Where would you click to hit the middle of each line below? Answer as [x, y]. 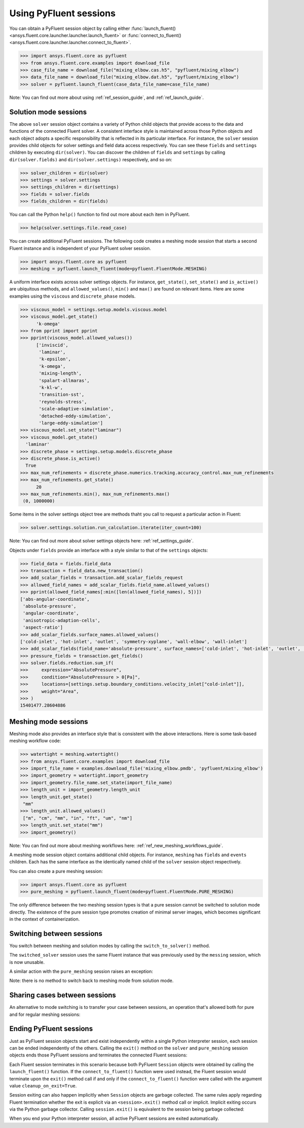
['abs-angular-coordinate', [55, 599]
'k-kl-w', [51, 388]
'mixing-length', [60, 373]
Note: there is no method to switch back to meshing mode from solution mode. [91, 980]
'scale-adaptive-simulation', [76, 409]
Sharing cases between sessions [63, 995]
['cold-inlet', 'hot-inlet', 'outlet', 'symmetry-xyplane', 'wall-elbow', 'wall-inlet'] [134, 642]
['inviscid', [52, 345]
